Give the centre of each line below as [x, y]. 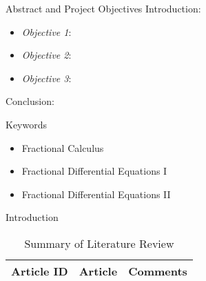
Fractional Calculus [63, 147]
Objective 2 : [47, 55]
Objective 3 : [47, 78]
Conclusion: [30, 101]
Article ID [40, 271]
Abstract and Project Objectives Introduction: [103, 8]
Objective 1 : [47, 31]
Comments [158, 271]
